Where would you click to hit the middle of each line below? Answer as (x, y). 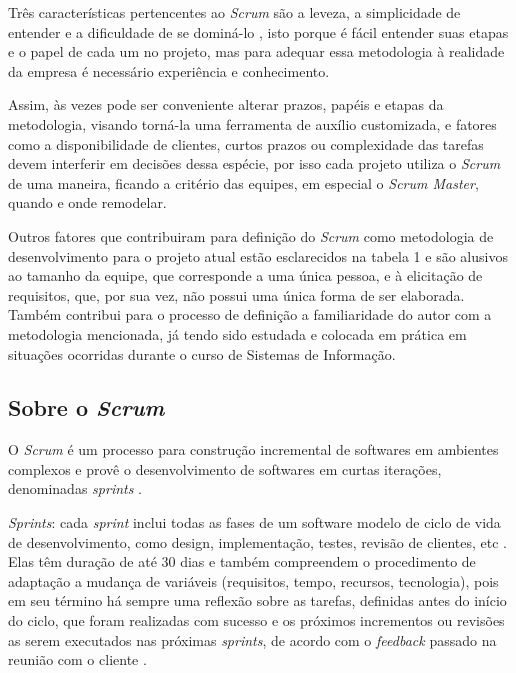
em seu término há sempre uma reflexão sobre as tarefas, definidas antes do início (257, 600)
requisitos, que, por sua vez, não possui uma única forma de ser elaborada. (236, 294)
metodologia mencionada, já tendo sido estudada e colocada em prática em (237, 333)
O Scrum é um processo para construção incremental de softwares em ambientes (253, 449)
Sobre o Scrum (86, 407)
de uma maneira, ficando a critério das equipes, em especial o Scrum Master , (243, 182)
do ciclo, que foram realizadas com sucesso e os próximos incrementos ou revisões (256, 620)
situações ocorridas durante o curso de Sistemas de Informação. (202, 353)
